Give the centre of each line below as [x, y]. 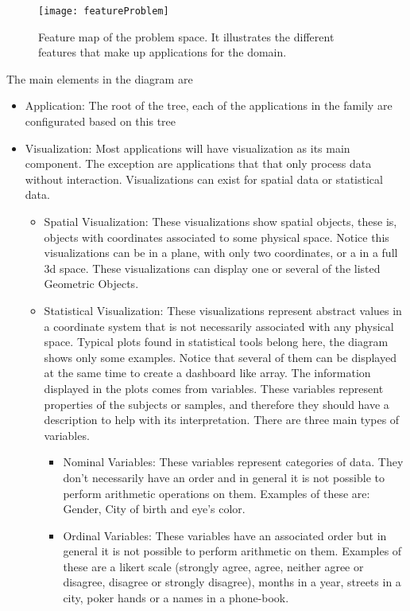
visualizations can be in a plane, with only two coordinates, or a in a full [221, 253]
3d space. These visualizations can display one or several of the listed [212, 268]
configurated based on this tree [101, 121]
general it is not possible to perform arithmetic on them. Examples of [232, 551]
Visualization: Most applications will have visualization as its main [188, 148]
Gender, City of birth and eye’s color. [154, 509]
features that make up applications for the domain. [162, 52]
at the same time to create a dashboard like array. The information [207, 373]
